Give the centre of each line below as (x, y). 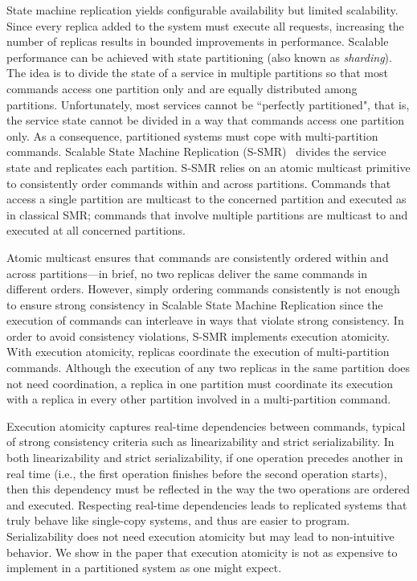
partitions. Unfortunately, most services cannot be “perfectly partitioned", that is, (208, 104)
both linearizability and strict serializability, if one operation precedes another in (205, 458)
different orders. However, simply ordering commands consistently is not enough (203, 289)
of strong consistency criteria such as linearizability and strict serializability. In (200, 442)
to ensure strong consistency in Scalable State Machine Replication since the (195, 304)
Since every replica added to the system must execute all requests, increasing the (205, 25)
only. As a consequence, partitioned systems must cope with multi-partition (192, 135)
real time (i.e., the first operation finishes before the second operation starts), (197, 473)
